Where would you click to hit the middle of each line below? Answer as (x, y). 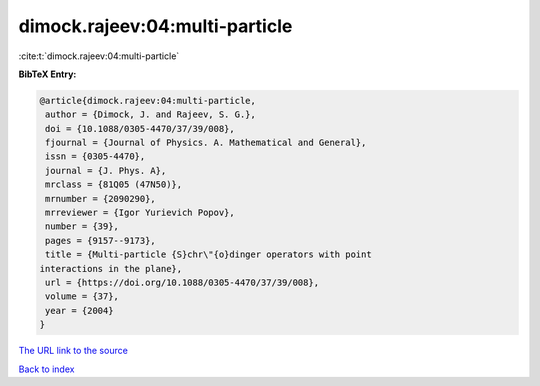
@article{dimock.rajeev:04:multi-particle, (148, 100)
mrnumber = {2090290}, (101, 198)
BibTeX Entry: (47, 74)
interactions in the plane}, (111, 268)
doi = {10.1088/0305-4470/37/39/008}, (140, 128)
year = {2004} (79, 310)
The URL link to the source (73, 351)
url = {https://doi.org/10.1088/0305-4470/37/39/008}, (182, 282)
